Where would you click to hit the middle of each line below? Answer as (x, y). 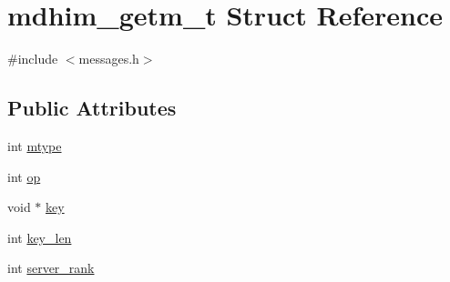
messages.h (109, 59)
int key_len (40, 237)
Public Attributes (92, 108)
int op (24, 176)
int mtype (35, 145)
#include (33, 59)
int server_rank (51, 268)
